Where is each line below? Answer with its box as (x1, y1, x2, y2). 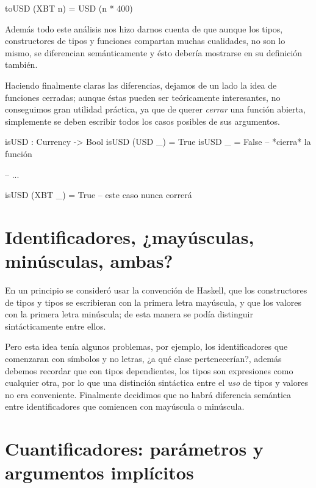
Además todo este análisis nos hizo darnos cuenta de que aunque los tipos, (5, 22, 283, 35)
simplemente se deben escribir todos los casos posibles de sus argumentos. (5, 114, 280, 127)
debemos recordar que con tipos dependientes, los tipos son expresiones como (5, 364, 293, 377)
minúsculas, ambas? (5, 248, 173, 273)
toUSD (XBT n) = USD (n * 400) (5, 2, 133, 14)
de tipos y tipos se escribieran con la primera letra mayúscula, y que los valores (5, 295, 302, 308)
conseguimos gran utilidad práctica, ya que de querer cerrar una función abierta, (5, 103, 306, 116)
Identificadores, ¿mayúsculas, (5, 224, 254, 249)
